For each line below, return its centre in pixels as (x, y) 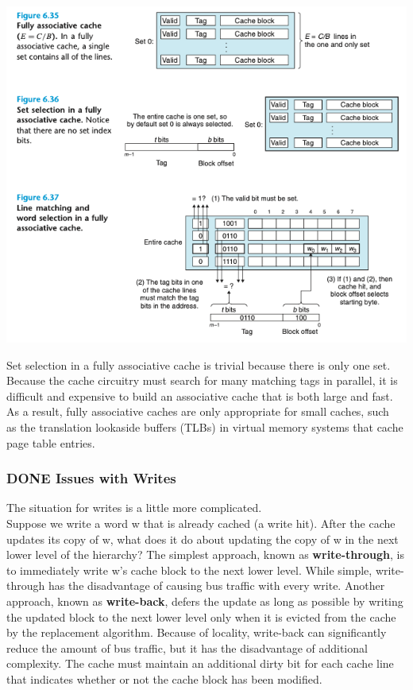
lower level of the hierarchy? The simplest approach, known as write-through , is (205, 554)
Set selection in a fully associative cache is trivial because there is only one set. (199, 364)
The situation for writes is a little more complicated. (134, 508)
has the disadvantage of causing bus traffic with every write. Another (216, 585)
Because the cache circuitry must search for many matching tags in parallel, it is (202, 380)
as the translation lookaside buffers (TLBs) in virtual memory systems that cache (205, 426)
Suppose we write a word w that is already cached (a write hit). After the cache (201, 523)
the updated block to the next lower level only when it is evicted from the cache (201, 616)
